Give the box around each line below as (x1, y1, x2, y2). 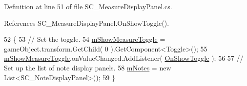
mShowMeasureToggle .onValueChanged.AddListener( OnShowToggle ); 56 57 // (4, 53, 244, 63)
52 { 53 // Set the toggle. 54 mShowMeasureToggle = (4, 34, 165, 44)
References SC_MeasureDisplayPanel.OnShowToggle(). (4, 17, 169, 28)
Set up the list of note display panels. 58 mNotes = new (4, 62, 171, 72)
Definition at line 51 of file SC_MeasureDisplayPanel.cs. (4, 1, 172, 11)
